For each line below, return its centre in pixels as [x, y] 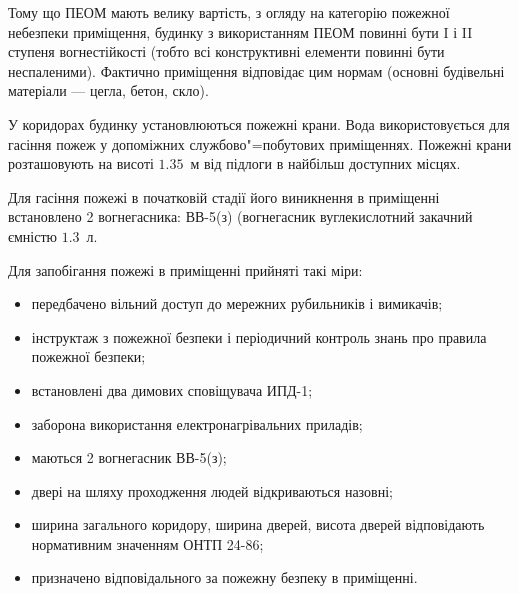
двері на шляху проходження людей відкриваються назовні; [212, 490]
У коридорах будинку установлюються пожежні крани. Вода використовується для [259, 123]
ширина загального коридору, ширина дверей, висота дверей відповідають [258, 524]
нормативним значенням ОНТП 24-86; [147, 543]
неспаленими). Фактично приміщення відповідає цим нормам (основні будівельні [256, 70]
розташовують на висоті [81, 163]
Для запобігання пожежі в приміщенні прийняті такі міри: [185, 269]
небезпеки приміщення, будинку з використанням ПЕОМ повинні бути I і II [240, 31]
